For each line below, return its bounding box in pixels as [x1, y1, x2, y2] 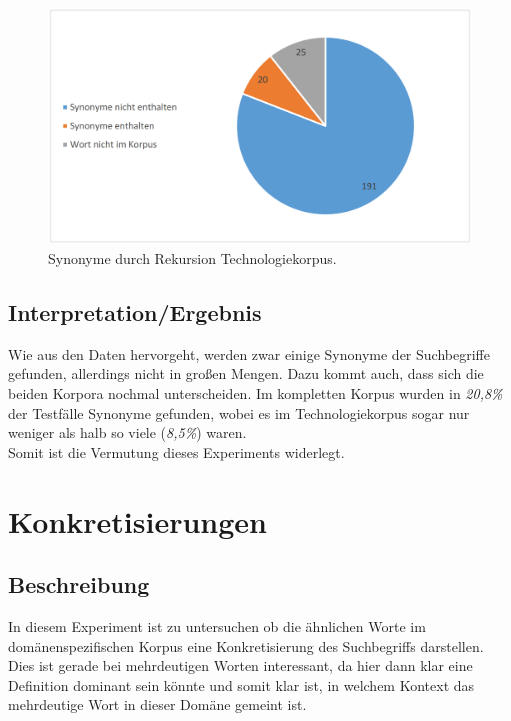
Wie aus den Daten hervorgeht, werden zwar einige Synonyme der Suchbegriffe [8, 343, 490, 364]
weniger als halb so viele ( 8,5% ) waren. [8, 422, 247, 443]
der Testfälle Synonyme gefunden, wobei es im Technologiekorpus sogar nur [8, 402, 470, 423]
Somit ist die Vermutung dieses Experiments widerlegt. [8, 441, 345, 462]
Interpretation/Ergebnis [8, 297, 262, 327]
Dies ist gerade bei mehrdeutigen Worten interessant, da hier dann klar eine [8, 655, 473, 676]
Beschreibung [8, 569, 150, 600]
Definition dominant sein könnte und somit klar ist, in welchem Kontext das [8, 674, 475, 695]
